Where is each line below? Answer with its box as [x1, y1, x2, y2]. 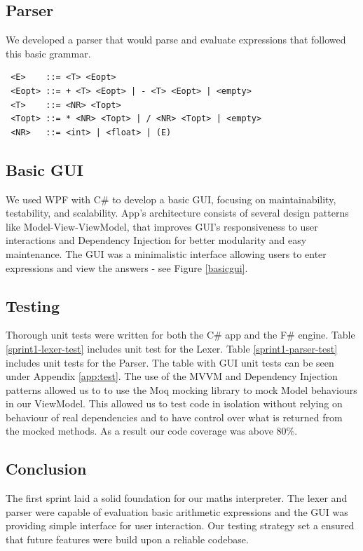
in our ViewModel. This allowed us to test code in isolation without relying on [6, 396, 343, 411]
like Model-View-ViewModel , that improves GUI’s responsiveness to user [6, 219, 318, 233]
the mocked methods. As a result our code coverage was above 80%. [6, 423, 298, 438]
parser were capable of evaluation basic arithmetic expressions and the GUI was [6, 504, 348, 519]
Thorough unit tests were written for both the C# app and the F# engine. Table [6, 327, 355, 342]
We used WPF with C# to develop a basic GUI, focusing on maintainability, [6, 191, 336, 206]
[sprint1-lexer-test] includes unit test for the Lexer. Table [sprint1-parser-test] [6, 341, 338, 355]
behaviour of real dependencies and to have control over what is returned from [6, 409, 343, 424]
